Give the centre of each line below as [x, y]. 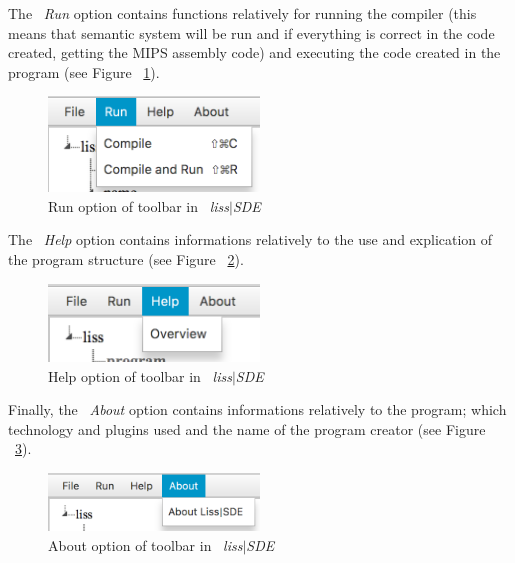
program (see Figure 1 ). [84, 71]
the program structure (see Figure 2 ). [126, 259]
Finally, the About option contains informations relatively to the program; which [257, 409]
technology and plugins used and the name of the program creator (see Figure [247, 428]
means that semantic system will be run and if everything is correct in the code [251, 32]
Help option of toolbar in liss [140, 375]
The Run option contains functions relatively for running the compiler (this [242, 13]
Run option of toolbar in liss [139, 205]
